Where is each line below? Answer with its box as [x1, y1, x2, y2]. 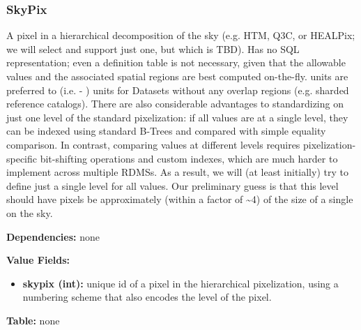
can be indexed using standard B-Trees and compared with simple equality [6, 123, 326, 138]
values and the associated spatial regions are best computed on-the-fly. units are [6, 69, 348, 83]
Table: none [6, 313, 60, 327]
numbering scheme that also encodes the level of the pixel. [22, 290, 272, 304]
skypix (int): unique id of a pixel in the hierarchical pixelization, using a [22, 276, 339, 290]
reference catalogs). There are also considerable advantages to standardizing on [6, 96, 344, 111]
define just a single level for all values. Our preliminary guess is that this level [6, 178, 339, 193]
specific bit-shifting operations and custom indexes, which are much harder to [6, 151, 338, 165]
